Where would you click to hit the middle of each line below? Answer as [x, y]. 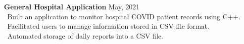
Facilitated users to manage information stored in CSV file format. [108, 26]
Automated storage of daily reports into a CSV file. [85, 35]
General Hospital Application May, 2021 [72, 6]
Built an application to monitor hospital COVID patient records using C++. [124, 16]
